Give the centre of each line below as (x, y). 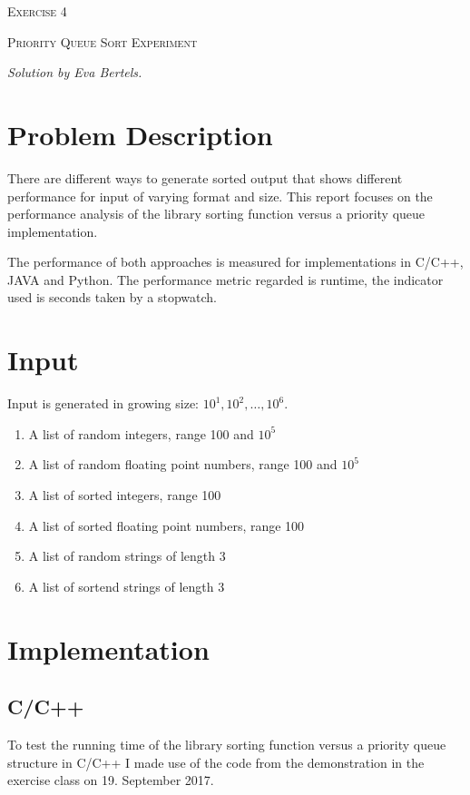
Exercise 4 (37, 11)
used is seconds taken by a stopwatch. (112, 297)
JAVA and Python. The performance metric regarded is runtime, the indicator (225, 279)
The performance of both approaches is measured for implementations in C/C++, (235, 262)
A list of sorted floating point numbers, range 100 (166, 525)
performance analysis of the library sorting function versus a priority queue (216, 214)
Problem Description (140, 134)
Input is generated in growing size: (103, 403)
